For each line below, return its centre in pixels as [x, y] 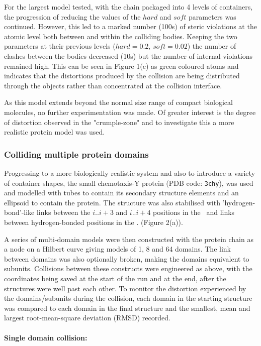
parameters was [212, 16]
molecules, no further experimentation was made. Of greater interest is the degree [130, 112]
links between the [63, 212]
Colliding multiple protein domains [76, 154]
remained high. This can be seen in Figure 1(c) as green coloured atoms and [121, 66]
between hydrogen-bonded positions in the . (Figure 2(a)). [94, 222]
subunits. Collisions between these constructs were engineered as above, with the [128, 268]
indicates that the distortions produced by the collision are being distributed [122, 76]
